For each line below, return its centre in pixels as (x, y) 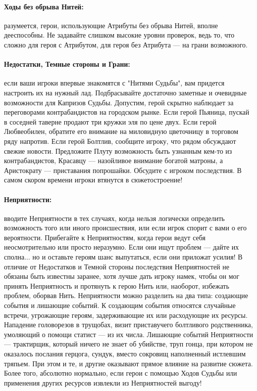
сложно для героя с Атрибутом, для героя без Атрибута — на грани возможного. (126, 44)
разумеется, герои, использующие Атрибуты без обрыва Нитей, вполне (111, 25)
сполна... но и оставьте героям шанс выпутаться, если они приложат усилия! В (123, 257)
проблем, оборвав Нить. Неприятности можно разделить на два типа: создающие (126, 295)
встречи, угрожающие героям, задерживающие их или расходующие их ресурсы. (126, 315)
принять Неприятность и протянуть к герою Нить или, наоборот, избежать (117, 285)
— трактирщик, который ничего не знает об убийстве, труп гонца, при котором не (128, 344)
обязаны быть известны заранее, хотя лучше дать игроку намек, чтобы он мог (122, 276)
